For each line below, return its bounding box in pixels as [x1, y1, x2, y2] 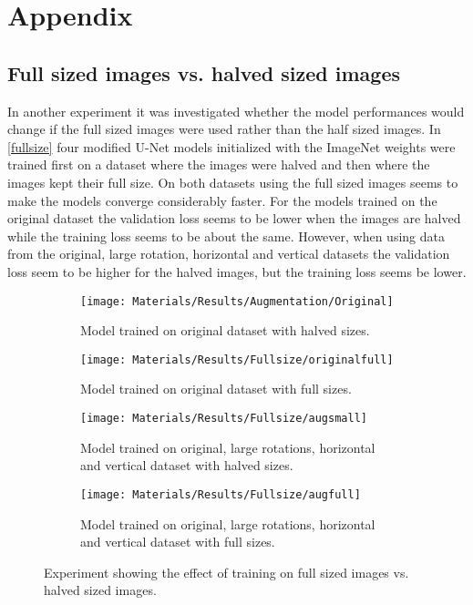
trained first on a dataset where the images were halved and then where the [7, 155, 430, 174]
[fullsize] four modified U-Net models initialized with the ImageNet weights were [7, 137, 456, 156]
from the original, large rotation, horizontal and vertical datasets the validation [7, 244, 450, 263]
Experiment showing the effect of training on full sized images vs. [44, 562, 409, 581]
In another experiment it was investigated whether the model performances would [7, 101, 465, 120]
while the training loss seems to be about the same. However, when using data [7, 226, 445, 245]
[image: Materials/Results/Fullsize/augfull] [80, 487, 361, 501]
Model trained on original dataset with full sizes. [80, 379, 352, 398]
